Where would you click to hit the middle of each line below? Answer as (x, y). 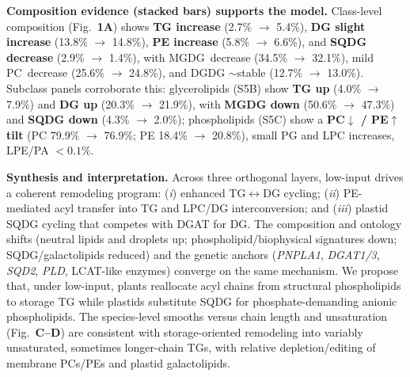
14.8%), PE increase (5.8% (181, 42)
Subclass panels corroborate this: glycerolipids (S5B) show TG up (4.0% (184, 88)
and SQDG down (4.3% (68, 119)
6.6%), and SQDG (321, 42)
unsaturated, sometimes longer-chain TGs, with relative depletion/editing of (191, 347)
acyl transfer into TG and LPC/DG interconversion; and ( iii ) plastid (221, 208)
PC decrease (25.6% (55, 72)
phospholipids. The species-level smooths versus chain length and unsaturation (197, 316)
